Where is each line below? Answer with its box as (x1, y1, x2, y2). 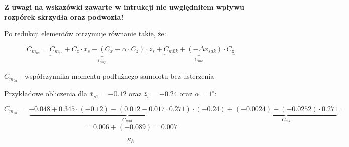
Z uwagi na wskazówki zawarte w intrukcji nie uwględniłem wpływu (4, 2, 244, 12)
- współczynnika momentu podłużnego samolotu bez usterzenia (20, 71, 214, 81)
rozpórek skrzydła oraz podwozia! (4, 11, 124, 22)
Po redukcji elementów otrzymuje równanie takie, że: (4, 28, 166, 39)
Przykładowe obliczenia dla (4, 88, 87, 99)
